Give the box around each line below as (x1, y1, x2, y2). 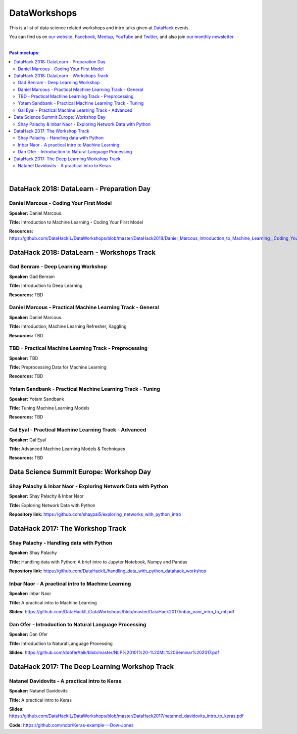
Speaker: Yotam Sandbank (9, 396, 64, 402)
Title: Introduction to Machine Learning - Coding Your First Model (9, 219, 143, 225)
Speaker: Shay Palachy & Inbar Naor (9, 493, 84, 499)
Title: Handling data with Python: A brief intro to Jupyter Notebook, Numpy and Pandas (9, 559, 188, 565)
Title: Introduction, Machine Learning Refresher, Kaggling (9, 323, 127, 329)
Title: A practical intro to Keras (9, 697, 72, 703)
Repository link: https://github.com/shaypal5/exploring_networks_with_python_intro (9, 511, 182, 517)
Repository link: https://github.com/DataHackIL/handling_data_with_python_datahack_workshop (9, 568, 206, 574)
